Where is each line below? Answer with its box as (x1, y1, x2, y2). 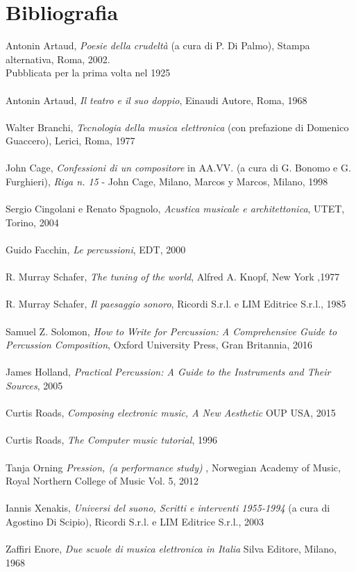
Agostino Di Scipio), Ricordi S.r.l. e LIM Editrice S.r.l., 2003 (6, 514, 264, 528)
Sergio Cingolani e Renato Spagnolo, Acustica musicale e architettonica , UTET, (6, 201, 345, 216)
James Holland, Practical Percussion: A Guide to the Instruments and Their (6, 364, 331, 379)
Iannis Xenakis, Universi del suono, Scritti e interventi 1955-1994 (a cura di (6, 500, 330, 515)
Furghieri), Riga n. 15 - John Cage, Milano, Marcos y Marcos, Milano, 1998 (6, 174, 328, 189)
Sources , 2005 (6, 378, 63, 392)
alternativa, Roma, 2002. (6, 51, 110, 66)
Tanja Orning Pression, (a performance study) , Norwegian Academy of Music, (6, 460, 341, 474)
